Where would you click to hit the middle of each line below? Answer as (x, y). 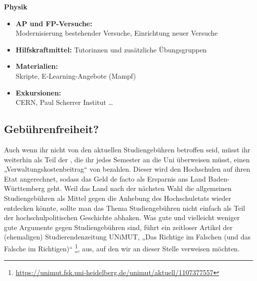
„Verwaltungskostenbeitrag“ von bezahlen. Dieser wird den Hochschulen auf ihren (127, 169)
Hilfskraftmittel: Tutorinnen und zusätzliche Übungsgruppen (111, 49)
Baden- (219, 178)
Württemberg (24, 188)
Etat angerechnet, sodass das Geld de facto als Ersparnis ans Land (105, 178)
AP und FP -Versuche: (54, 23)
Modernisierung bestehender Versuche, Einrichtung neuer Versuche (117, 33)
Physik (16, 6)
